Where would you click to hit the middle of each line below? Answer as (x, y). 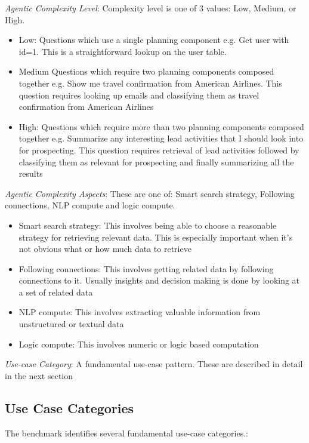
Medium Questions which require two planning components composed (146, 71)
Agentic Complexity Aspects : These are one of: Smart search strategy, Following (150, 193)
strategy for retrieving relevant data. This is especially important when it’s (156, 237)
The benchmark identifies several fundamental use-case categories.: (127, 433)
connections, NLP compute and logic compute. (90, 205)
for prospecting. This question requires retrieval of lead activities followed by (159, 150)
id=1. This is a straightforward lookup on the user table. (123, 51)
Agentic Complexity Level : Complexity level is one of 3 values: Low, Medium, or (151, 8)
